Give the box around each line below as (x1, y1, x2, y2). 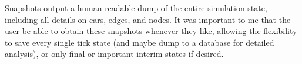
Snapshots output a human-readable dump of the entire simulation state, (5, 2, 267, 14)
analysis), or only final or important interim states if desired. (5, 48, 224, 60)
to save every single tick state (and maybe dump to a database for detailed (5, 36, 274, 48)
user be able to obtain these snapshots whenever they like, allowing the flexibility (5, 25, 297, 37)
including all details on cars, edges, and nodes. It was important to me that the (5, 13, 291, 25)
